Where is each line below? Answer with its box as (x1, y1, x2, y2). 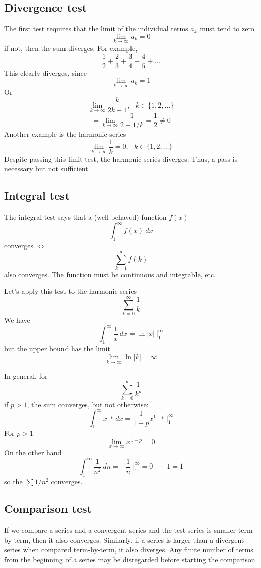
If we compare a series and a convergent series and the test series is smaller (4, 525, 236, 535)
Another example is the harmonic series (4, 129, 126, 139)
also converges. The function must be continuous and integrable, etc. (4, 269, 216, 279)
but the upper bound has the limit (4, 343, 110, 354)
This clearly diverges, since (4, 67, 87, 78)
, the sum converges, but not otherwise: (27, 399, 149, 409)
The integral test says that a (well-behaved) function (4, 212, 167, 222)
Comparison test (4, 501, 92, 517)
